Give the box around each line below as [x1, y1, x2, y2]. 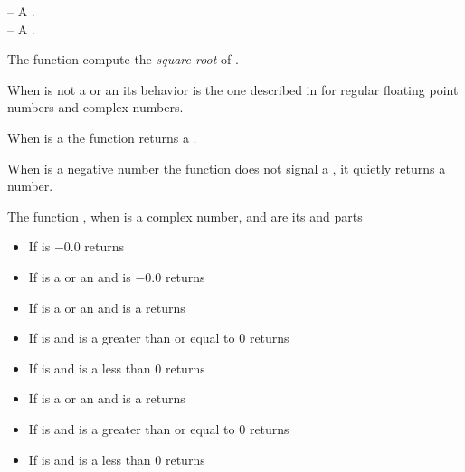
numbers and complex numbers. [7, 98, 184, 117]
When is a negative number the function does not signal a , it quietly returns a [7, 158, 446, 177]
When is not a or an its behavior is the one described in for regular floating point [7, 80, 459, 99]
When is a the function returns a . [7, 127, 197, 146]
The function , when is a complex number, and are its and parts [7, 206, 363, 225]
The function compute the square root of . [7, 50, 239, 69]
